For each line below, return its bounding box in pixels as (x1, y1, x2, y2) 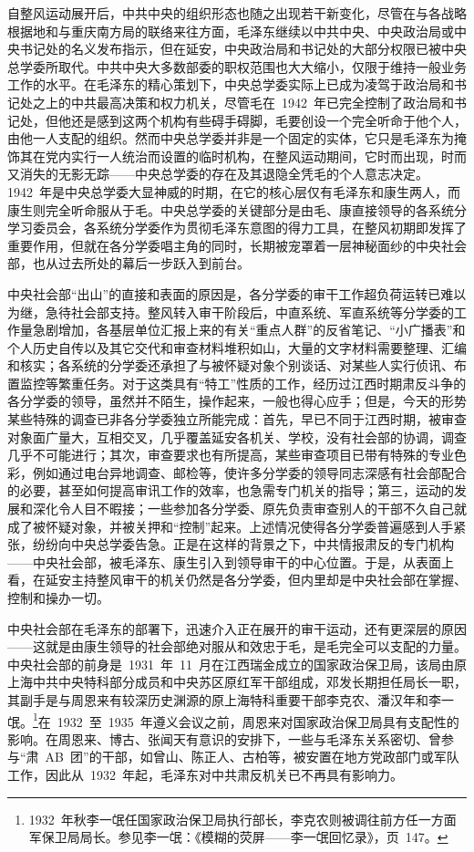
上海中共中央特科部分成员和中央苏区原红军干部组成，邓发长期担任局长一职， (7, 672, 467, 691)
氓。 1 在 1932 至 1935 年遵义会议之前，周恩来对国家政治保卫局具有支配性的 (7, 709, 459, 731)
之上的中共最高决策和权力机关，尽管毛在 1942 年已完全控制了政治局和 (32, 92, 454, 111)
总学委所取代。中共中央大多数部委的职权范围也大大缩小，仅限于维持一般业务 (7, 57, 467, 76)
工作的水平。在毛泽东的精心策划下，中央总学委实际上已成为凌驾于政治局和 (7, 75, 454, 94)
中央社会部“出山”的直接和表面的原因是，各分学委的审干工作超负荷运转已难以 (7, 284, 467, 303)
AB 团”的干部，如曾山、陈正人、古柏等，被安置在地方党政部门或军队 (45, 747, 459, 766)
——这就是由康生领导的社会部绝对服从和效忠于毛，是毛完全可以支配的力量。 (7, 637, 467, 656)
